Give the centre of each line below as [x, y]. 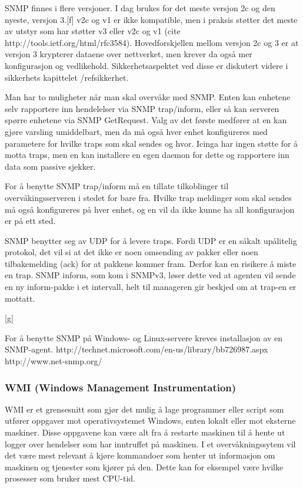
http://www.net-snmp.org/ [54, 361]
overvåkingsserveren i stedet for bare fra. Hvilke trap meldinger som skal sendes [148, 197]
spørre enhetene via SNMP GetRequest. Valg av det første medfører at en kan [146, 120]
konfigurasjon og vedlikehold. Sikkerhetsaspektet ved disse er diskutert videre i [146, 65]
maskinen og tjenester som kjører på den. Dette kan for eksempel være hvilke [144, 466]
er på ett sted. [30, 221]
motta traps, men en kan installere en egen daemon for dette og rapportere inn [147, 155]
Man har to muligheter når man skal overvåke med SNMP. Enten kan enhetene [148, 97]
